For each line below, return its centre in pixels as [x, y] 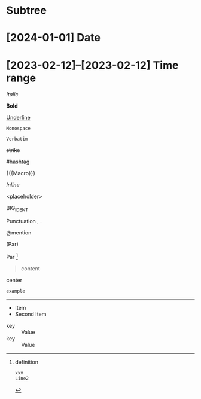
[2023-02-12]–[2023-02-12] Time [92, 65]
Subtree [26, 10]
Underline [19, 118]
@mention [19, 233]
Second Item [31, 314]
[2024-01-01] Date [53, 38]
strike [13, 150]
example [16, 291]
